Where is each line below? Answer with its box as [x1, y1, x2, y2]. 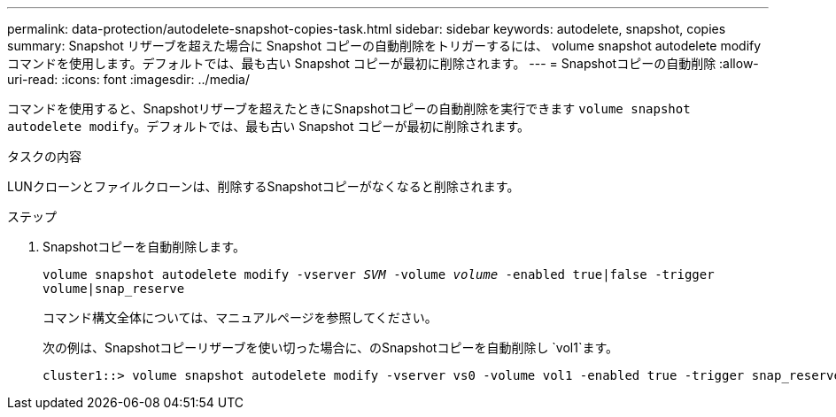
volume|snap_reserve [43, 282, 185, 296]
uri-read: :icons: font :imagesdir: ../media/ [7, 72, 250, 87]
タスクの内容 [7, 149, 81, 164]
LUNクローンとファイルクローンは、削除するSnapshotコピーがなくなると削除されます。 [7, 179, 520, 194]
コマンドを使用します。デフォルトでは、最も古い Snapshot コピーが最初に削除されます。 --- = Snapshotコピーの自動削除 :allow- [7, 56, 759, 71]
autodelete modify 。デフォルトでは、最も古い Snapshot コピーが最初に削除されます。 [7, 119, 530, 134]
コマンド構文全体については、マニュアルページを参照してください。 [43, 310, 437, 325]
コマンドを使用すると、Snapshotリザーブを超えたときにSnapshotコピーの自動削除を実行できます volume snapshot [7, 101, 691, 116]
